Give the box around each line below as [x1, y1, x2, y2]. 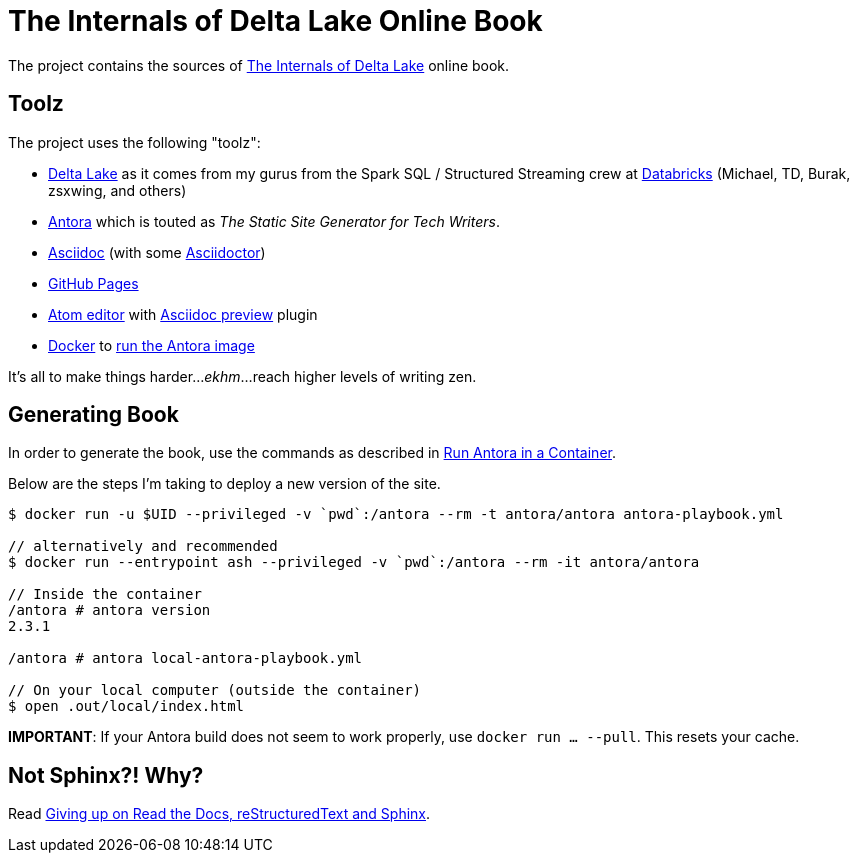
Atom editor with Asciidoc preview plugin [48, 305, 318, 323]
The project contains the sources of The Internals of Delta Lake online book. [8, 56, 510, 74]
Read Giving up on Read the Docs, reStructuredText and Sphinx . [8, 805, 431, 823]
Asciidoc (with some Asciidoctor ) [48, 243, 266, 261]
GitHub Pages [48, 274, 139, 292]
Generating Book [8, 402, 179, 428]
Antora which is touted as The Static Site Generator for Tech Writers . [48, 212, 500, 230]
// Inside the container [8, 586, 202, 603]
